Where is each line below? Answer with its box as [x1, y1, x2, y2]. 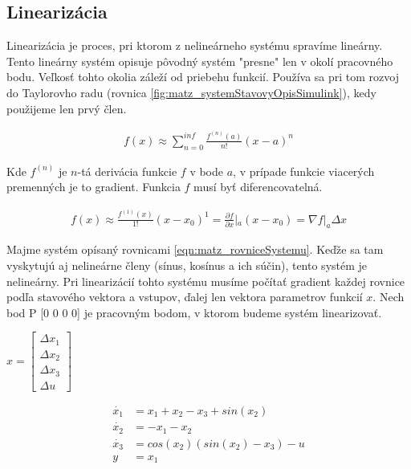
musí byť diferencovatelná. [193, 178, 323, 195]
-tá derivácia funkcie [77, 162, 177, 179]
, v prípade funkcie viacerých [233, 162, 375, 179]
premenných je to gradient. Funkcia [6, 178, 181, 195]
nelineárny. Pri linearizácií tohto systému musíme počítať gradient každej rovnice [6, 272, 405, 289]
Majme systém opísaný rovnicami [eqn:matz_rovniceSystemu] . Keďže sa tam [6, 241, 384, 258]
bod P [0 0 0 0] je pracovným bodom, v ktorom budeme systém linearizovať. [6, 304, 382, 320]
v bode [189, 162, 224, 179]
